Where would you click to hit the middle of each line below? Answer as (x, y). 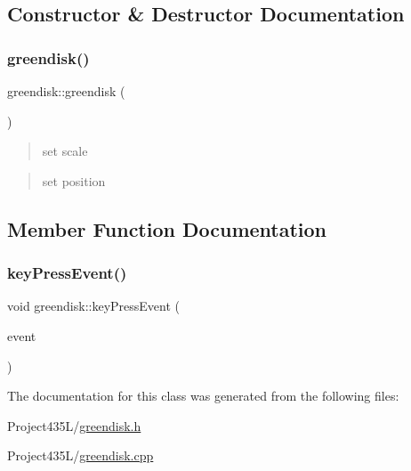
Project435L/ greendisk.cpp (81, 455)
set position (74, 180)
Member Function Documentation (167, 228)
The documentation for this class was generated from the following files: (203, 396)
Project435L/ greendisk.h (74, 425)
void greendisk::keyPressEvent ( (93, 306)
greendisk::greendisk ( (66, 91)
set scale (65, 151)
